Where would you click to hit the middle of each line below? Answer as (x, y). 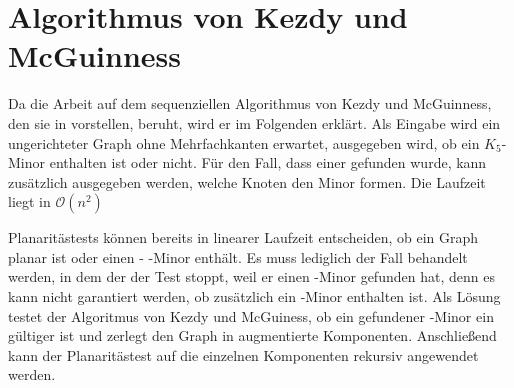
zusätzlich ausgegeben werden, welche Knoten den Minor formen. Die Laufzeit (247, 181)
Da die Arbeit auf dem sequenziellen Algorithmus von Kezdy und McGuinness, (250, 103)
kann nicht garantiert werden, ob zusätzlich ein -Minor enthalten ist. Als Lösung (254, 296)
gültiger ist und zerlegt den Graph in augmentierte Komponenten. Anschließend (252, 335)
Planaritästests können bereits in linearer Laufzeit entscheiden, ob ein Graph (243, 237)
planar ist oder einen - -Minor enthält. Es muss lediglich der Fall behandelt (238, 256)
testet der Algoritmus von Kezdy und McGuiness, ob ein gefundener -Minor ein (251, 315)
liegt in (29, 201)
